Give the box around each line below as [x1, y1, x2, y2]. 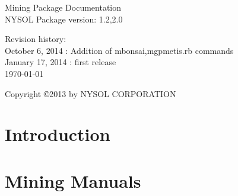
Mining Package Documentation [5, 1, 122, 13]
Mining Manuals [5, 168, 141, 192]
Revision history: [5, 33, 66, 45]
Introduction [5, 122, 110, 146]
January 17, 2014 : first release [5, 56, 116, 68]
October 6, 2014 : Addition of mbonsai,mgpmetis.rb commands [5, 44, 234, 56]
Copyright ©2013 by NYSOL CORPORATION [5, 87, 176, 99]
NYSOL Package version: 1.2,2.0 [5, 12, 123, 25]
